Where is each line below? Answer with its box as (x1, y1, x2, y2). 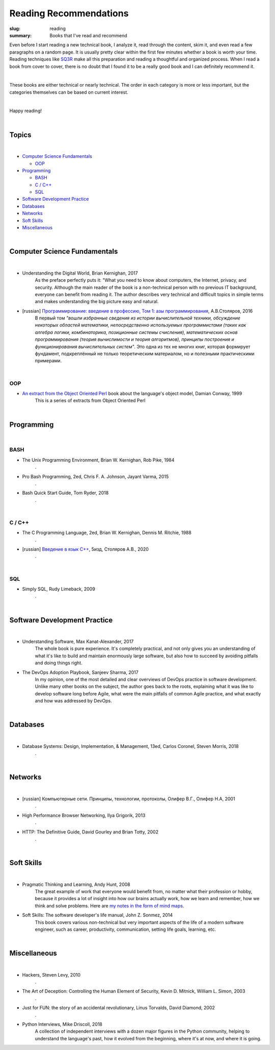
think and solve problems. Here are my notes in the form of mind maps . (35, 902, 184, 909)
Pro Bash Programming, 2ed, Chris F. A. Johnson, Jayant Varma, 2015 (22, 473, 169, 479)
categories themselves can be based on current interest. (9, 89, 128, 95)
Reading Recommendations (9, 8, 129, 19)
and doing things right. (35, 660, 82, 666)
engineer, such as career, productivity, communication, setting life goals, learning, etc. (35, 926, 216, 932)
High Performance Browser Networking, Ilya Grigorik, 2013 (22, 812, 146, 818)
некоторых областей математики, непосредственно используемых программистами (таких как (35, 322, 246, 328)
